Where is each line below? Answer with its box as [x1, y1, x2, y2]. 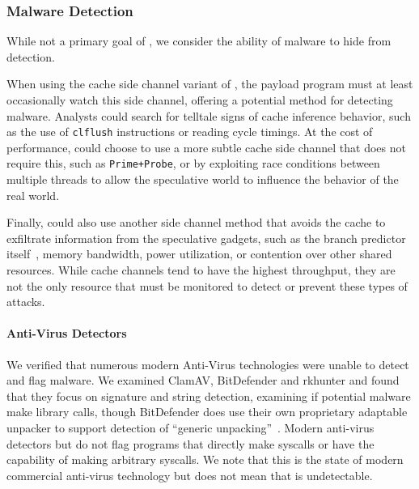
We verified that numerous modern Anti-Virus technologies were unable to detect [6, 355, 409, 372]
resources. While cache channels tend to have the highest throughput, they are [6, 262, 396, 279]
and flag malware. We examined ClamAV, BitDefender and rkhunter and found [6, 372, 400, 389]
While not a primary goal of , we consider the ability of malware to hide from [6, 32, 391, 49]
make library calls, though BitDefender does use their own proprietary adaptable [6, 403, 408, 420]
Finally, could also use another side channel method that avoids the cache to [6, 214, 386, 231]
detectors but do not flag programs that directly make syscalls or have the [6, 435, 375, 452]
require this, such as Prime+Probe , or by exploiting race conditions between [6, 155, 380, 172]
